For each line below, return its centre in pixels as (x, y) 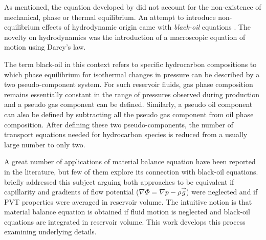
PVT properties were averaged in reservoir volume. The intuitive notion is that (128, 201)
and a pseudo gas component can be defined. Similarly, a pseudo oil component (128, 104)
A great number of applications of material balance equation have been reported (130, 161)
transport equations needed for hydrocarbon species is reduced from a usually (126, 134)
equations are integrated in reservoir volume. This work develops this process (125, 221)
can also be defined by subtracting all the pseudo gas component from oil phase (129, 114)
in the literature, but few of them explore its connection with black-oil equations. (131, 171)
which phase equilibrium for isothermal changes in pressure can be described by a (132, 74)
